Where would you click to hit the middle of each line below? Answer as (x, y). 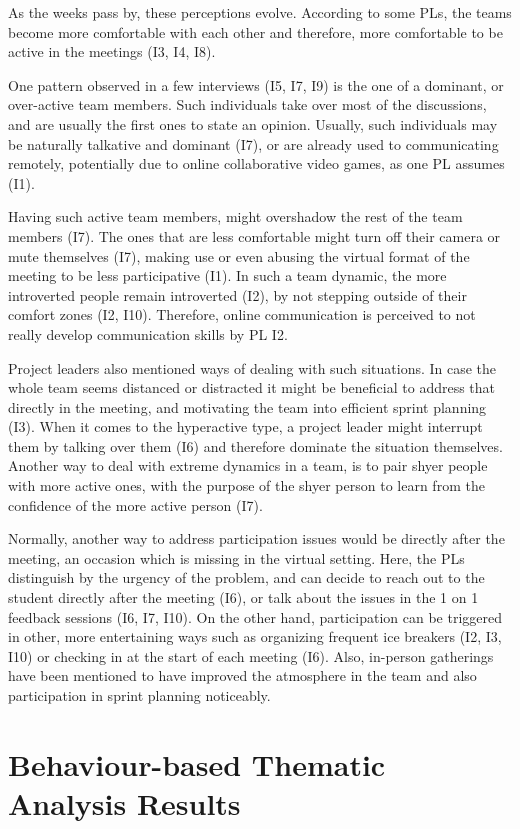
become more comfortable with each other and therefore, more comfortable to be (255, 31)
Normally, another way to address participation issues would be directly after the (256, 538)
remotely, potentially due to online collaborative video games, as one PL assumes (256, 163)
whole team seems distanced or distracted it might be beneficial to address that (252, 387)
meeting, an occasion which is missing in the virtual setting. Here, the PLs (236, 557)
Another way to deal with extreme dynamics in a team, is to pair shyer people (248, 465)
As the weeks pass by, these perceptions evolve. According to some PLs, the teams (260, 12)
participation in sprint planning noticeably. (139, 695)
